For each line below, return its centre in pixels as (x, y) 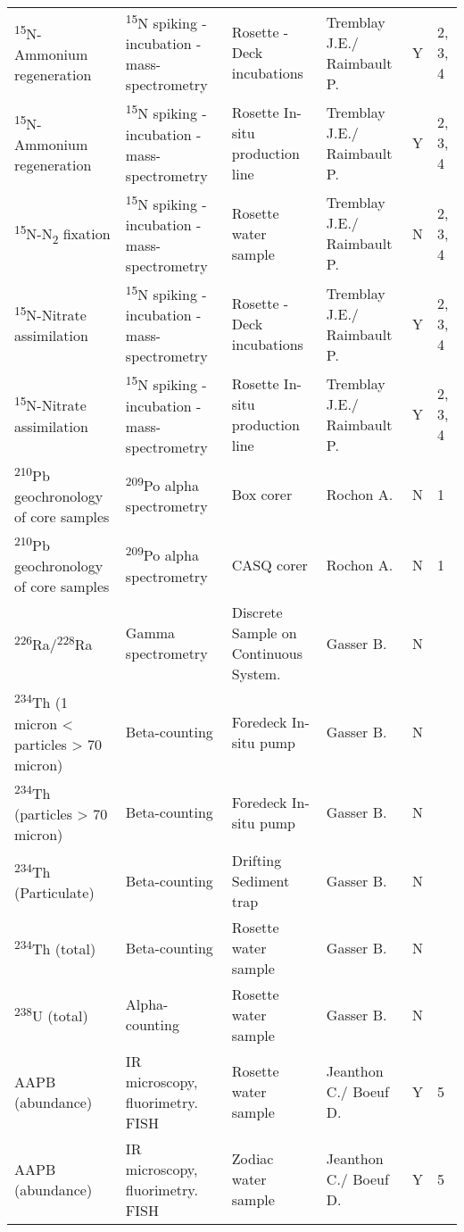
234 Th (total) (55, 948)
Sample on (264, 633)
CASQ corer (269, 564)
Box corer (262, 495)
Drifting (257, 860)
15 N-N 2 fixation (62, 233)
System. (256, 674)
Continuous (267, 653)
